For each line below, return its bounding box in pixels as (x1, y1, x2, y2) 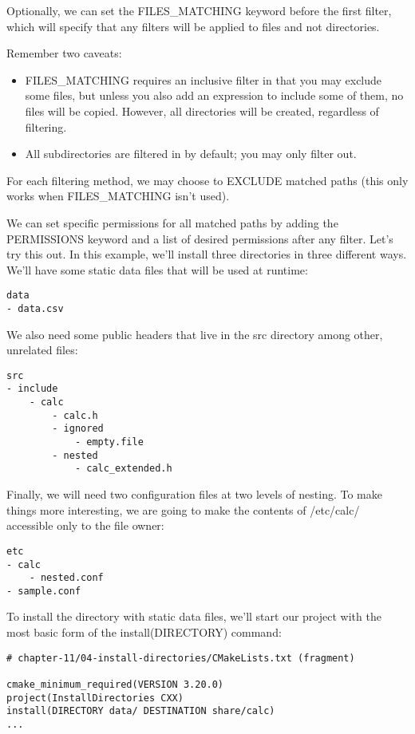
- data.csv (6, 302, 64, 314)
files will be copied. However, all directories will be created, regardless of (25, 102, 379, 119)
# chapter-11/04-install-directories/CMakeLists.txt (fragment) (6, 652, 355, 664)
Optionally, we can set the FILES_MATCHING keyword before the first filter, (6, 2, 392, 18)
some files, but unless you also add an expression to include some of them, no (25, 87, 404, 104)
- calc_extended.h (74, 463, 172, 475)
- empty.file (74, 436, 144, 448)
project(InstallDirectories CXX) (6, 692, 184, 704)
